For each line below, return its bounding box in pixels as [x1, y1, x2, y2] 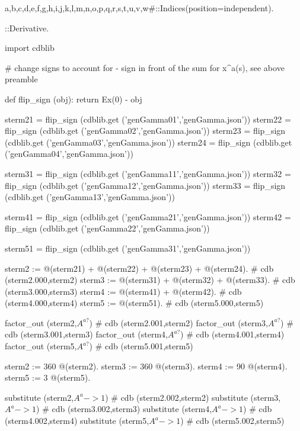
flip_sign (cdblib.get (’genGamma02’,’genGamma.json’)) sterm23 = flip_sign [5, 124, 286, 137]
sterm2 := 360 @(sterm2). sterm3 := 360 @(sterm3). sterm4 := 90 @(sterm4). [5, 359, 288, 372]
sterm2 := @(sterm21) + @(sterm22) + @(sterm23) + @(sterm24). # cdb [5, 262, 274, 274]
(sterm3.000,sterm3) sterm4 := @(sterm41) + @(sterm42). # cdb [5, 285, 242, 297]
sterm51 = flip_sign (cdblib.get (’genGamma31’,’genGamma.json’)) [5, 242, 251, 254]
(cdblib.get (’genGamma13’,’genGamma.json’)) [5, 191, 175, 203]
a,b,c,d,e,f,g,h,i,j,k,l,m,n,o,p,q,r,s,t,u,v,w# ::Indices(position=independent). [5, 2, 274, 14]
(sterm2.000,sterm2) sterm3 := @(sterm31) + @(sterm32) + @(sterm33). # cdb [5, 274, 295, 286]
